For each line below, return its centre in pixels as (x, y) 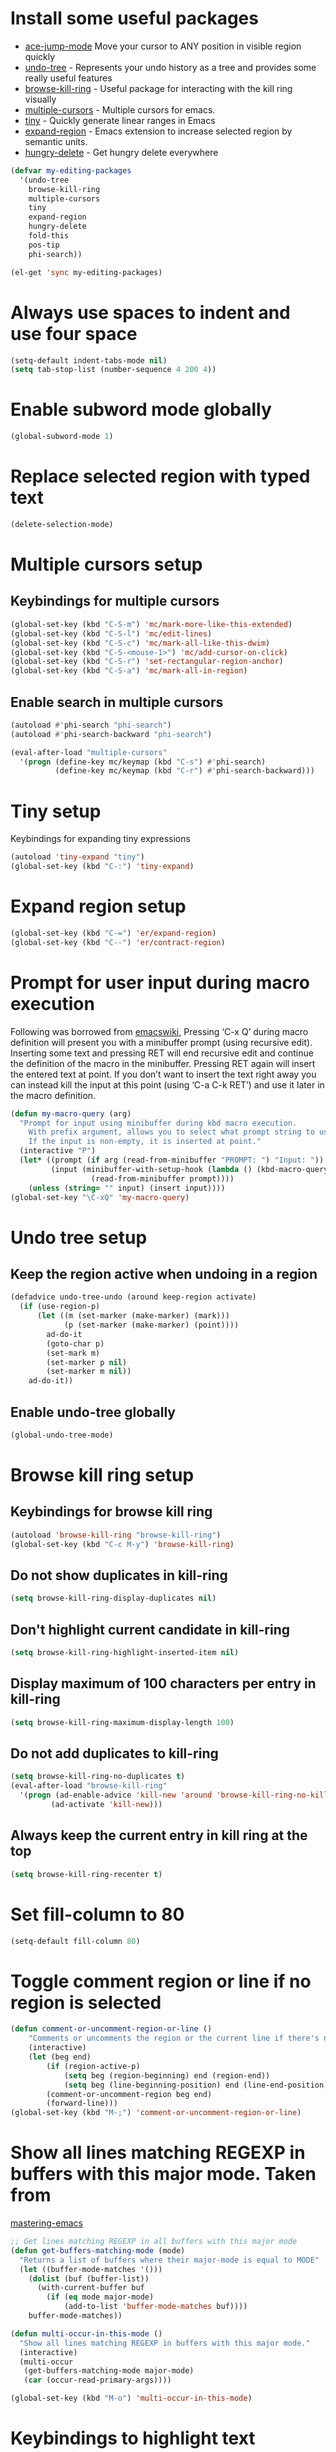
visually (40, 99)
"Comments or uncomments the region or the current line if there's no (180, 2038)
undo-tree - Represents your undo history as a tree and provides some (170, 67)
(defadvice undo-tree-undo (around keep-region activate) (133, 1297)
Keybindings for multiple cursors (115, 601)
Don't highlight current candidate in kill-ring (150, 1629)
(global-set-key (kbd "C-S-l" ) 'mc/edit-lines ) (111, 633)
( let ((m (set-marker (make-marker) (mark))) (133, 1316)
